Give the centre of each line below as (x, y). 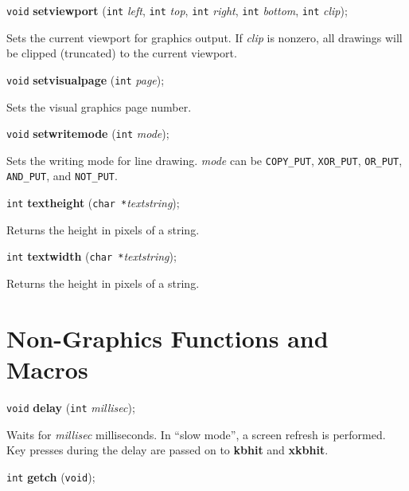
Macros (47, 369)
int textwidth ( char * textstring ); (92, 256)
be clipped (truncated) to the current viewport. (122, 53)
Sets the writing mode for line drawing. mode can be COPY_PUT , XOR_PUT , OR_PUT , (204, 160)
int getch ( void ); (51, 476)
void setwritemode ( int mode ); (88, 134)
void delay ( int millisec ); (71, 407)
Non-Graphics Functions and (167, 338)
